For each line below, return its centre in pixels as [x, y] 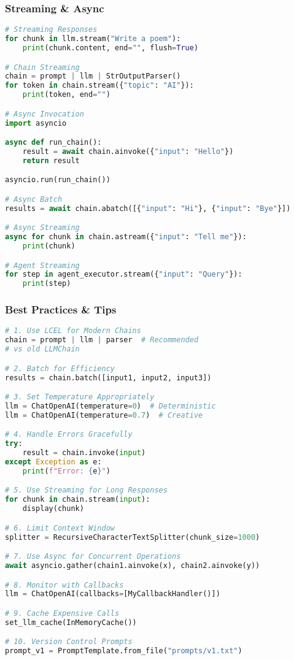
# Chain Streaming [42, 67]
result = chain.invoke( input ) [84, 453]
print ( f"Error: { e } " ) [66, 471]
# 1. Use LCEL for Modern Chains [73, 331]
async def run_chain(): [53, 143]
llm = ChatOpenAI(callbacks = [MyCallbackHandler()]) [113, 594]
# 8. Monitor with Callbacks [64, 585]
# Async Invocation [44, 114]
